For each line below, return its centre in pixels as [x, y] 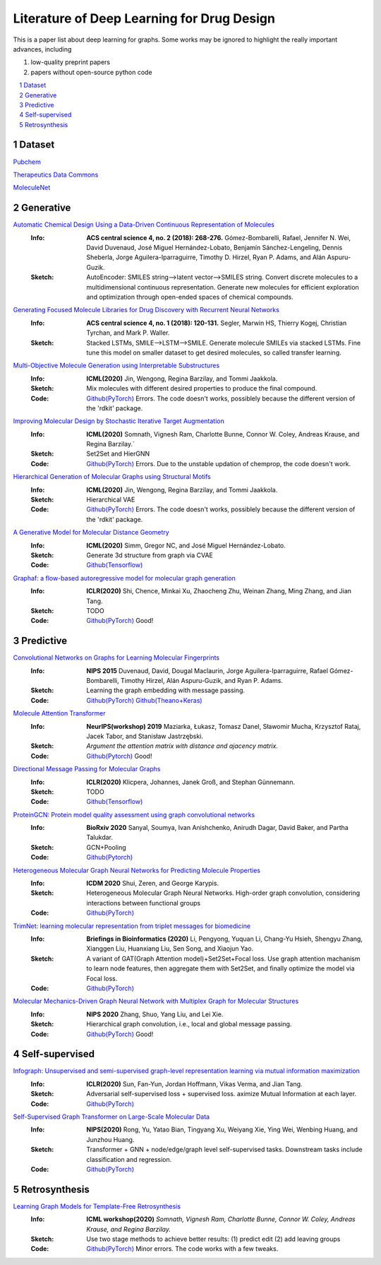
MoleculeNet [32, 188]
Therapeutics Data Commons [56, 174]
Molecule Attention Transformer [59, 713]
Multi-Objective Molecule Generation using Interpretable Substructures [116, 366]
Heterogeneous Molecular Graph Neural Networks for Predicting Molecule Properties [137, 870]
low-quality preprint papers [71, 62]
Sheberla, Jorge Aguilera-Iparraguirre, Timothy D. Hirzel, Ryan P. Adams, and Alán [206, 257]
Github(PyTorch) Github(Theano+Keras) [144, 700]
